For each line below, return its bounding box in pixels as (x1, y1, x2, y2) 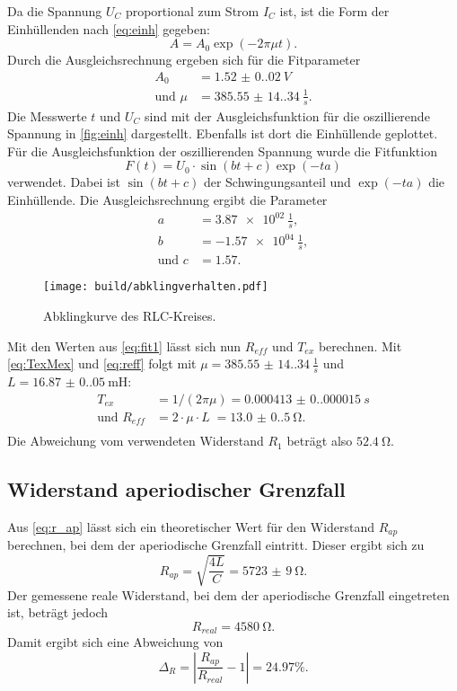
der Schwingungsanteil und (203, 173, 351, 191)
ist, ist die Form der (279, 2, 390, 20)
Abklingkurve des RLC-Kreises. (43, 306, 216, 325)
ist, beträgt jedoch (7, 603, 109, 622)
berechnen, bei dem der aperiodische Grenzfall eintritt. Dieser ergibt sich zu (7, 536, 425, 554)
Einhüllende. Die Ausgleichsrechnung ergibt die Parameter (7, 190, 328, 209)
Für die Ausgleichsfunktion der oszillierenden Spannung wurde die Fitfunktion (7, 141, 437, 160)
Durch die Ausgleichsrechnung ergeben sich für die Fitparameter (7, 50, 361, 69)
